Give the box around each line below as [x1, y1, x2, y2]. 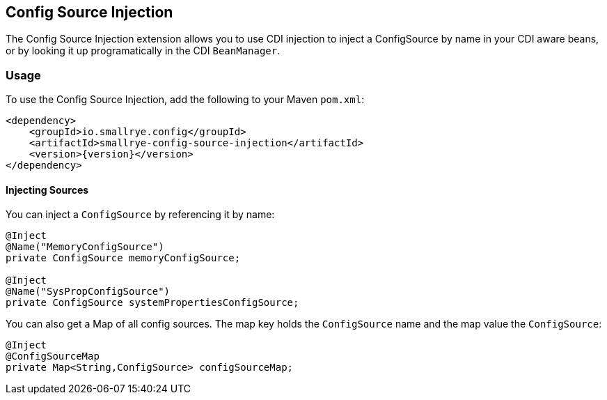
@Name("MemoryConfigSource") [6, 241, 164, 253]
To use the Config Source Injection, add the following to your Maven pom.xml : [6, 93, 365, 106]
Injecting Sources [6, 183, 89, 196]
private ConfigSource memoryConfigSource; [6, 252, 241, 264]
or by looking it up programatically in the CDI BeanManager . [6, 45, 281, 57]
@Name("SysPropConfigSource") [6, 286, 171, 298]
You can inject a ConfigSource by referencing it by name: [6, 208, 275, 221]
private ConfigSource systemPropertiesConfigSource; [6, 297, 299, 309]
